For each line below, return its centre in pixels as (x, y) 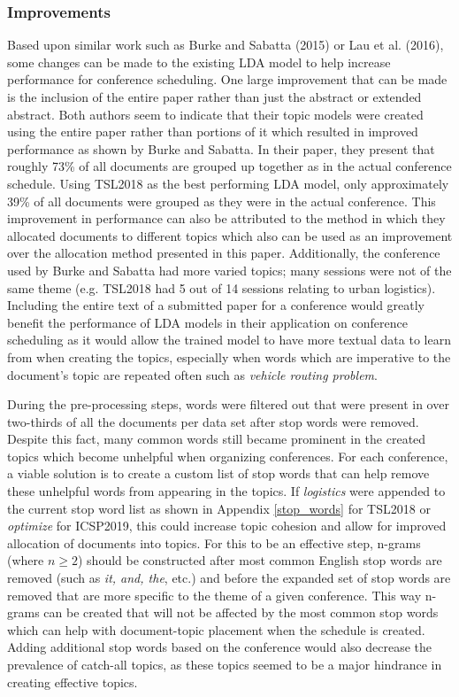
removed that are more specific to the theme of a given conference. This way (214, 595)
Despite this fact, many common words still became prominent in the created (217, 439)
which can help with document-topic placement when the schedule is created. (216, 629)
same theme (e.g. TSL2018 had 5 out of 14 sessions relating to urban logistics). (222, 287)
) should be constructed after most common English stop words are (260, 560)
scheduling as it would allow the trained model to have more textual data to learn (229, 340)
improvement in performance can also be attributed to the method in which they (226, 218)
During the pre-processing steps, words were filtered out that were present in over (228, 404)
